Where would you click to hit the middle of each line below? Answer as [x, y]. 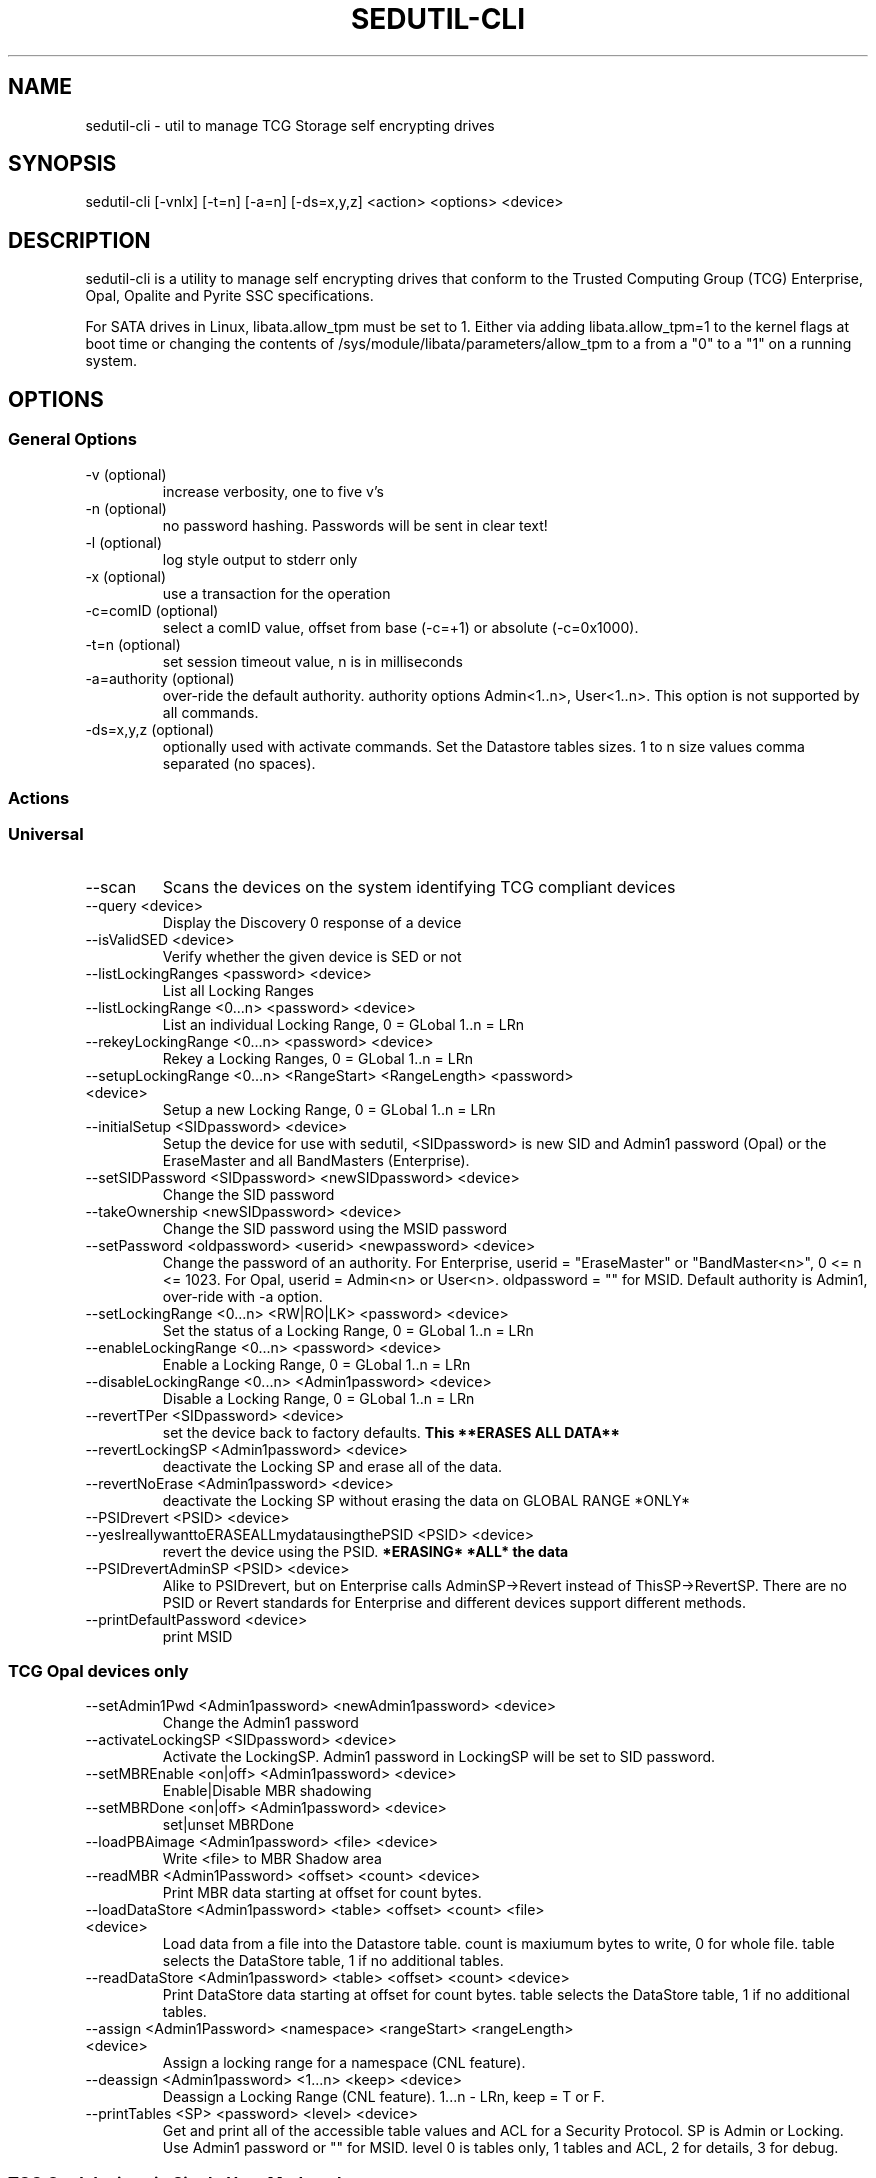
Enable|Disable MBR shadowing [267, 1791]
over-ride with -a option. [242, 1296]
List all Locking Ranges [238, 990]
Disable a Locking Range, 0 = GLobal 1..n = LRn [318, 1398]
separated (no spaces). [239, 763]
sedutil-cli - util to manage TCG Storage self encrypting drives [290, 125]
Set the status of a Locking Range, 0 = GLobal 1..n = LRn [348, 1330]
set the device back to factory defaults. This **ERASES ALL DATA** [391, 1432]
